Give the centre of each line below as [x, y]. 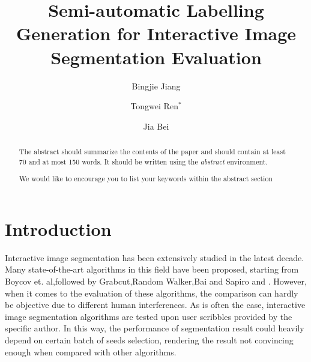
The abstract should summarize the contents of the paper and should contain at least [152, 152]
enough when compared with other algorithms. [91, 351]
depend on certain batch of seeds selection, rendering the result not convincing [149, 340]
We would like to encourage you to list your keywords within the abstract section [146, 179]
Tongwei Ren [154, 106]
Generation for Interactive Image [156, 33]
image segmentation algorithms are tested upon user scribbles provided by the [149, 316]
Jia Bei [156, 126]
